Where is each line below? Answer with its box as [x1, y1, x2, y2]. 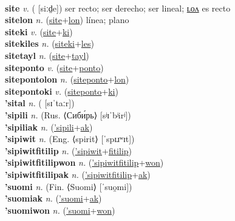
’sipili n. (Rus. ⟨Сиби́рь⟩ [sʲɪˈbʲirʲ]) [5, 108, 131, 121]
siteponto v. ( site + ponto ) [5, 61, 104, 73]
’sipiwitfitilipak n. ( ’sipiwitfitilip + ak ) [5, 168, 151, 180]
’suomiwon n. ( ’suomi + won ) [5, 203, 115, 216]
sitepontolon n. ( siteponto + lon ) [5, 73, 129, 86]
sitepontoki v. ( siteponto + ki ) [5, 84, 118, 97]
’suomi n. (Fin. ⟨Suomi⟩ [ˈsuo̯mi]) [5, 180, 132, 192]
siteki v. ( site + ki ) [5, 25, 73, 38]
